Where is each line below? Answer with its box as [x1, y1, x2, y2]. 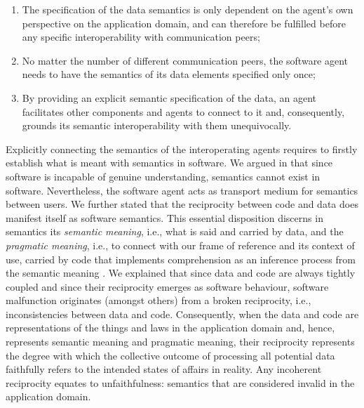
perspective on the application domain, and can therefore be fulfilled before [22, 15, 346, 30]
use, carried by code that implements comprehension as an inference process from [6, 251, 356, 266]
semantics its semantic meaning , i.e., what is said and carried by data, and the [6, 224, 344, 239]
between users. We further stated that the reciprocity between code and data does [6, 197, 358, 211]
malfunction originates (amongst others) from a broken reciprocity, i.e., [6, 293, 311, 308]
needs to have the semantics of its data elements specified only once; [22, 67, 316, 81]
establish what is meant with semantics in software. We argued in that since [6, 155, 333, 170]
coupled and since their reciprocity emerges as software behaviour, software [6, 279, 329, 294]
